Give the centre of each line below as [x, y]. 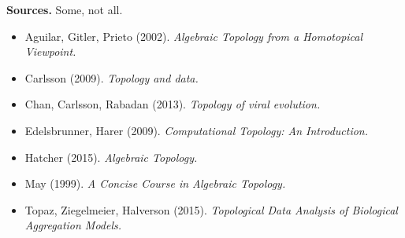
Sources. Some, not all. [65, 9]
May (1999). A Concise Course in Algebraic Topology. [155, 183]
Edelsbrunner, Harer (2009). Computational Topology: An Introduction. [197, 130]
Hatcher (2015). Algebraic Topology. [111, 157]
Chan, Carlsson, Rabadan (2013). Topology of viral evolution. [173, 104]
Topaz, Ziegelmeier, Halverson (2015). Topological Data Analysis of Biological [211, 209]
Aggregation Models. [73, 225]
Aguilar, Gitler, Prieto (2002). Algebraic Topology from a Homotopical [194, 36]
